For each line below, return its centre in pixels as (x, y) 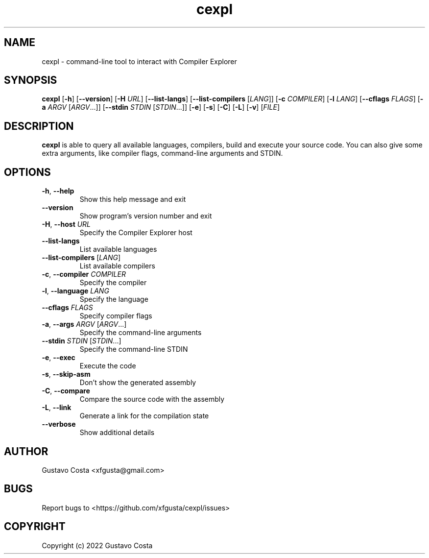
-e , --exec (59, 358)
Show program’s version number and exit (146, 216)
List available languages (118, 249)
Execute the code (108, 366)
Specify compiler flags (116, 316)
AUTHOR (26, 451)
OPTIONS (27, 172)
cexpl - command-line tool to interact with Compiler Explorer (139, 61)
